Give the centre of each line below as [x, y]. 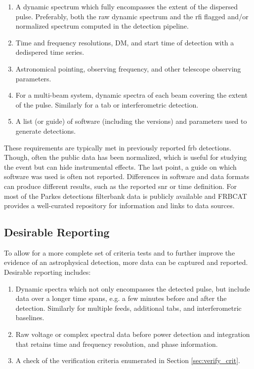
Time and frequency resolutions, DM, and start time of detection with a [125, 42]
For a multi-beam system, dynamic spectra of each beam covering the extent [131, 95]
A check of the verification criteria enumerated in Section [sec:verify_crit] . [128, 360]
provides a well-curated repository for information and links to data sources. [119, 205]
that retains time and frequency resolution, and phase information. [117, 344]
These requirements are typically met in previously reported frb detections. [118, 147]
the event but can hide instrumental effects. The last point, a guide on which [120, 166]
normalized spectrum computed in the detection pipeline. [102, 26]
